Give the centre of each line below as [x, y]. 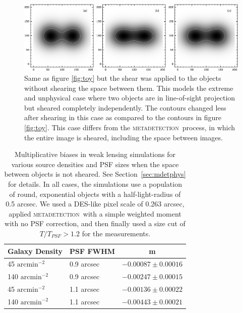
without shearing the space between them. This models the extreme [129, 88]
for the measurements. [116, 233]
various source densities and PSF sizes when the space [95, 164]
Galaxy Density [35, 251]
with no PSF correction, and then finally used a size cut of [95, 223]
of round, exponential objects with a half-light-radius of [95, 194]
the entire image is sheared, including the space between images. [124, 137]
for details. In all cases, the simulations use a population [95, 184]
